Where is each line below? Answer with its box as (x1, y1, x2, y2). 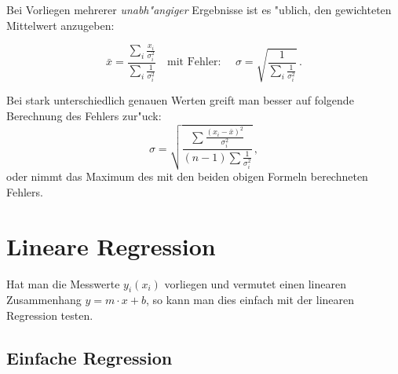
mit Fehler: (167, 57, 221, 68)
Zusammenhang (6, 291, 82, 308)
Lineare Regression (6, 229, 216, 262)
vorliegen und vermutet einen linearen (164, 275, 346, 291)
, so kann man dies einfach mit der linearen (145, 291, 355, 308)
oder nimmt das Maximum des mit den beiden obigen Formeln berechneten (6, 168, 368, 185)
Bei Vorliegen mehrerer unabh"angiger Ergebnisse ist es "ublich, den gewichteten (6, 2, 392, 17)
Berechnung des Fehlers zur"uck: (6, 107, 162, 123)
